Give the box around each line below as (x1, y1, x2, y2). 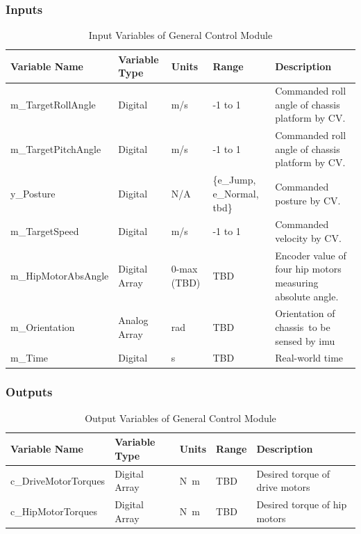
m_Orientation (10, 320, 75, 334)
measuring (275, 275, 319, 289)
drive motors (256, 480, 310, 494)
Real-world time (275, 350, 344, 365)
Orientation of (275, 306, 335, 321)
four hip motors (275, 261, 342, 276)
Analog (118, 313, 149, 327)
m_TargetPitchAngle (10, 141, 101, 156)
